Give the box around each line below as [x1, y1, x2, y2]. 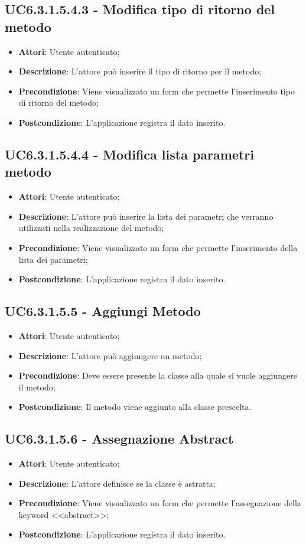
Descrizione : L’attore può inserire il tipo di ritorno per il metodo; [18, 65, 262, 77]
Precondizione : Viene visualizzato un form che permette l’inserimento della [18, 241, 298, 253]
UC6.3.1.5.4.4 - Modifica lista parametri [5, 145, 255, 163]
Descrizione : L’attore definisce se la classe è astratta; [18, 477, 216, 489]
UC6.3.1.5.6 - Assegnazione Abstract [5, 429, 234, 448]
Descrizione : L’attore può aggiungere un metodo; [18, 349, 202, 361]
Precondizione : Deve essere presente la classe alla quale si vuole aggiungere [18, 369, 297, 382]
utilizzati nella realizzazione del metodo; [18, 221, 164, 234]
